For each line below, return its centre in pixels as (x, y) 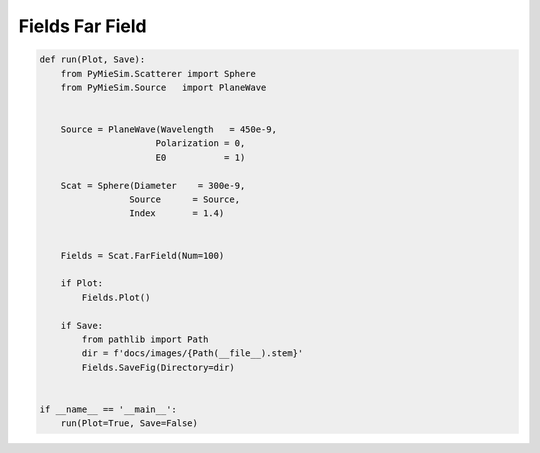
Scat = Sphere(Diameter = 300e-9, (153, 185)
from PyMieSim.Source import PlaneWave (163, 87)
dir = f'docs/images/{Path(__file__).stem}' (192, 353)
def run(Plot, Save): (92, 59)
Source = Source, (184, 199)
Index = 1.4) (176, 213)
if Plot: (82, 283)
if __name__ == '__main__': (108, 409)
